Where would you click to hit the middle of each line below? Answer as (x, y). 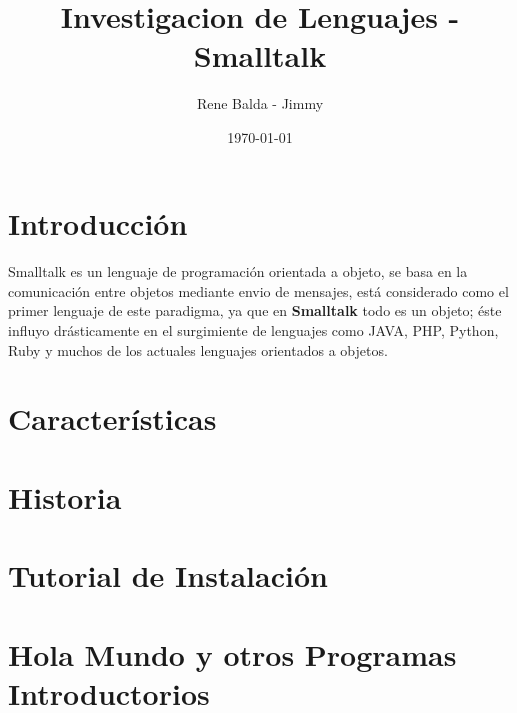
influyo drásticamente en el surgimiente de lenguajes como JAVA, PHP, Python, (253, 330)
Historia (65, 496)
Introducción (98, 222)
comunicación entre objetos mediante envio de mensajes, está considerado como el (258, 290)
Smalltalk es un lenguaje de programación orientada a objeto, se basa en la (238, 271)
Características (112, 418)
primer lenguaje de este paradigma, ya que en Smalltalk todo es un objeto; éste (255, 310)
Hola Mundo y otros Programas (232, 653)
